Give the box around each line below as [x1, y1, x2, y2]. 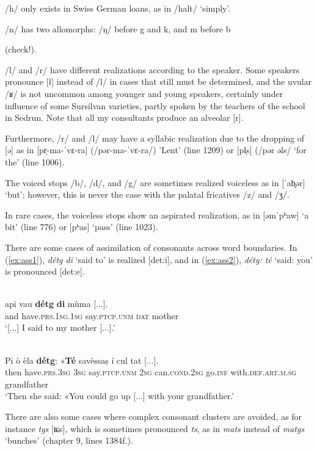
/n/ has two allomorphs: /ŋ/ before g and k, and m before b [5, 22, 231, 35]
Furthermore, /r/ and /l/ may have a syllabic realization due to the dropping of [5, 131, 305, 144]
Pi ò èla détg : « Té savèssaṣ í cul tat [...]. [5, 353, 159, 366]
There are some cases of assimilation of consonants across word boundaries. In [5, 240, 297, 253]
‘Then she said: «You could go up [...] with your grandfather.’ [5, 389, 235, 402]
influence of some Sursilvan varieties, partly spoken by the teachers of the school [5, 99, 305, 112]
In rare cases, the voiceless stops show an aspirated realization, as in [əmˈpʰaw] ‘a [5, 208, 309, 221]
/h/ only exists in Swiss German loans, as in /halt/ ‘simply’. [5, 2, 231, 14]
